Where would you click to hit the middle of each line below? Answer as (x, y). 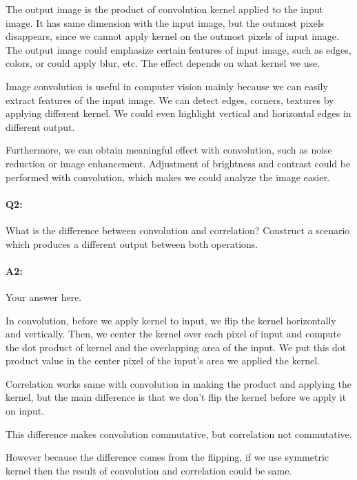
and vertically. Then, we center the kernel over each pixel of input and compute (174, 334)
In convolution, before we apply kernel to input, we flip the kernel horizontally (171, 320)
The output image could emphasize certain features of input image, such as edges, (178, 49)
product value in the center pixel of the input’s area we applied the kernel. (163, 361)
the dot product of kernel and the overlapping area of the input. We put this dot (176, 347)
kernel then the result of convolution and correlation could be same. (149, 470)
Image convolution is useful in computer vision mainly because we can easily (167, 86)
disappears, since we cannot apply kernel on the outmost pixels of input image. (172, 36)
